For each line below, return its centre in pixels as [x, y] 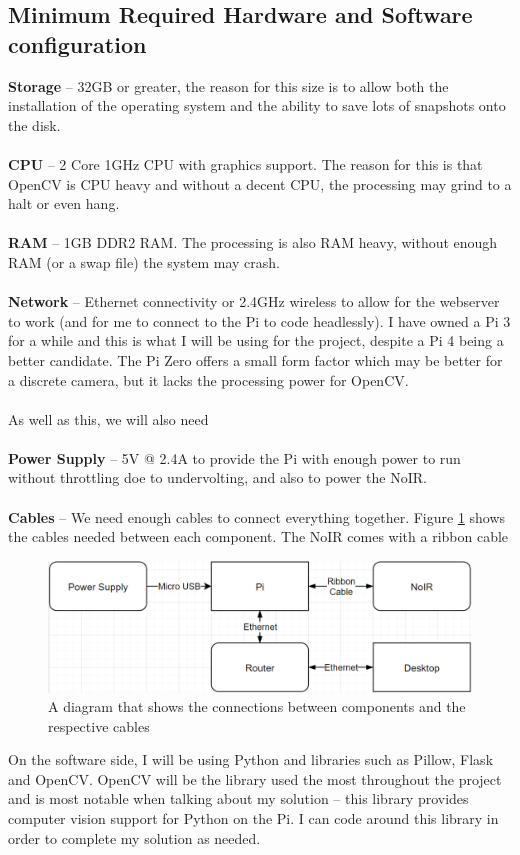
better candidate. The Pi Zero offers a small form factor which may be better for [255, 359]
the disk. [34, 124]
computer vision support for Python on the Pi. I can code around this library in [253, 818]
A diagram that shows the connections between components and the [257, 706]
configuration [77, 43]
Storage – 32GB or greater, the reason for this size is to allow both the [228, 85]
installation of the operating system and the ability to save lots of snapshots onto [257, 105]
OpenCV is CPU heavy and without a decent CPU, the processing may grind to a [260, 183]
